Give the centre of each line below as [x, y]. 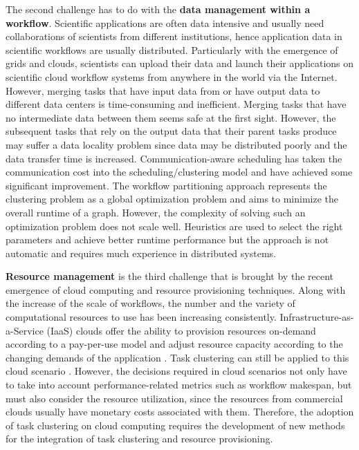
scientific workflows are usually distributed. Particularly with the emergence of [172, 49]
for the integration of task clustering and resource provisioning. [139, 439]
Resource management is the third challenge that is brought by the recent [169, 276]
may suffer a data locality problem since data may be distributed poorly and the [176, 144]
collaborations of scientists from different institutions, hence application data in [174, 36]
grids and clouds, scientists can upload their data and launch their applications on [180, 63]
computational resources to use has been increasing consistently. [141, 317]
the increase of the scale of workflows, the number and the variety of [150, 303]
